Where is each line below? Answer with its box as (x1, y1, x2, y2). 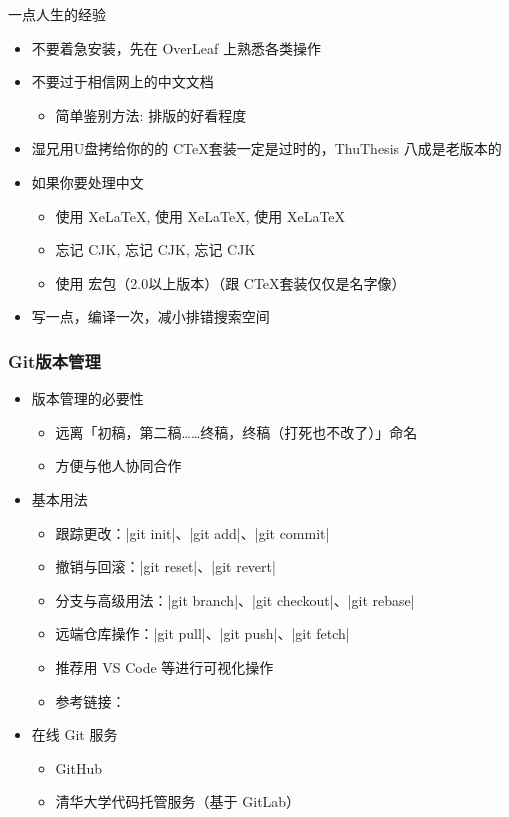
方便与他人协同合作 (55, 455, 182, 476)
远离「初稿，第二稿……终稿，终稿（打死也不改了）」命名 (55, 421, 418, 442)
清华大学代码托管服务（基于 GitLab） (55, 791, 301, 812)
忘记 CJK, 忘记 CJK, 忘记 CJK (55, 239, 256, 260)
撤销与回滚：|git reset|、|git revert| (55, 556, 276, 577)
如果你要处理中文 (31, 171, 144, 192)
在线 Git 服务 (31, 724, 118, 745)
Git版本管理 (8, 348, 101, 373)
